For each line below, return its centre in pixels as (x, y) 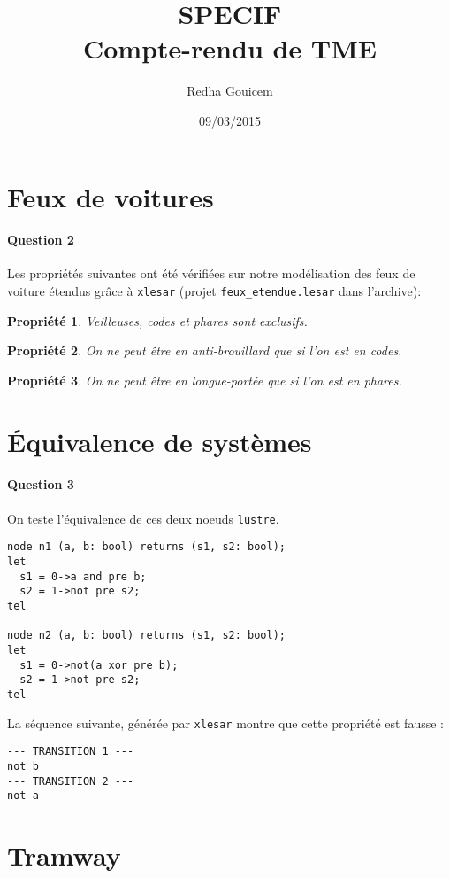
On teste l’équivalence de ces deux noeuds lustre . (143, 518)
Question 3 (41, 484)
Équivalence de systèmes (160, 441)
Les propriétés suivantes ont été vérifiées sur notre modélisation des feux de (211, 273)
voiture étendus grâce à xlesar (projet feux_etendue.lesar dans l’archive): (214, 291)
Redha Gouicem (230, 91)
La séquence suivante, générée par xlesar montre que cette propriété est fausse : (225, 723)
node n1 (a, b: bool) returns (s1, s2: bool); (146, 547)
